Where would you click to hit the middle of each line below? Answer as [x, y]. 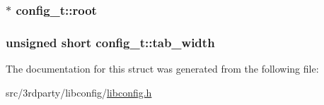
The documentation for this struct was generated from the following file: [162, 69]
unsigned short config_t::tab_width [110, 42]
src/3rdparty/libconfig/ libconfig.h [79, 92]
